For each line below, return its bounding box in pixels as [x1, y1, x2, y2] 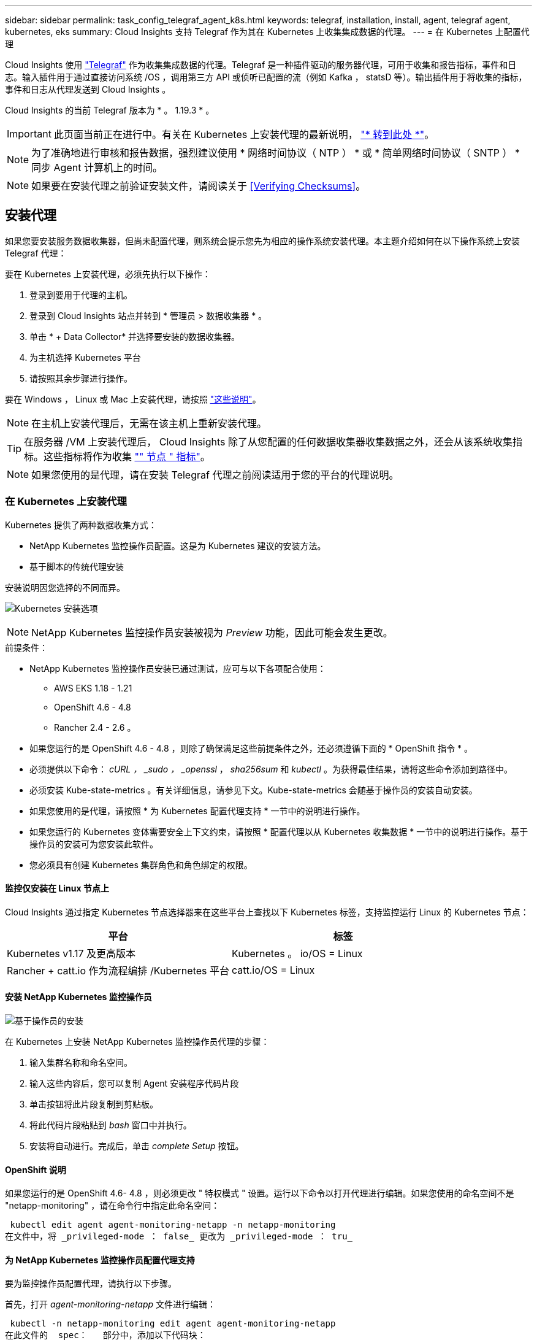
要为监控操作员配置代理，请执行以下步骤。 [5, 1278, 177, 1289]
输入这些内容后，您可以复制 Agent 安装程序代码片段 [29, 1078, 239, 1089]
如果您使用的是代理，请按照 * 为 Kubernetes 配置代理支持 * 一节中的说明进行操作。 [29, 805, 365, 816]
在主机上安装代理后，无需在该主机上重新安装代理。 [31, 417, 267, 429]
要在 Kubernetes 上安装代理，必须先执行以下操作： [5, 268, 211, 279]
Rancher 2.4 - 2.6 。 [54, 722, 136, 733]
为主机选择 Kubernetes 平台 [29, 352, 141, 363]
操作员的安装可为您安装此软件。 [29, 838, 158, 849]
